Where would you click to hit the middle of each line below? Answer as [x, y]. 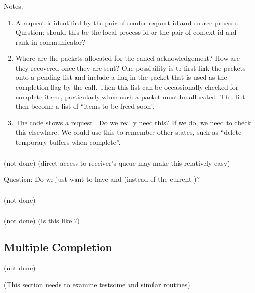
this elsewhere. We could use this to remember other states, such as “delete [128, 132]
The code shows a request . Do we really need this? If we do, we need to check [133, 122]
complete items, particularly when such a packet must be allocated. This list [130, 96]
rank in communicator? [50, 41]
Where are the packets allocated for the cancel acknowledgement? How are [127, 58]
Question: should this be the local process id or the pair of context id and [126, 32]
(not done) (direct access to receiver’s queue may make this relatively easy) [117, 162]
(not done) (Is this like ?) [42, 221]
